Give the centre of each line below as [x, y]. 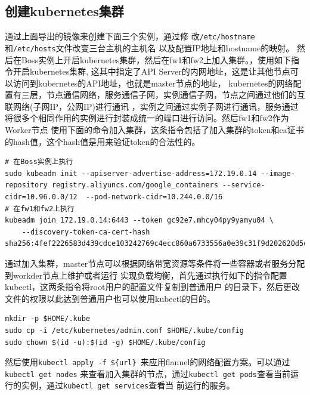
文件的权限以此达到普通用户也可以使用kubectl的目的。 [110, 298]
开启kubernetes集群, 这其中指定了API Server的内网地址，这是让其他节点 [151, 71]
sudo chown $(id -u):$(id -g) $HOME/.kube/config [105, 342]
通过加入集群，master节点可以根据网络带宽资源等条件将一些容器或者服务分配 [155, 263]
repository [26, 185]
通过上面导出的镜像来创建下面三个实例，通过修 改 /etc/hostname [130, 36]
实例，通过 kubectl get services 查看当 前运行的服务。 [128, 385]
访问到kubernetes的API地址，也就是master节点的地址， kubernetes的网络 [153, 83]
